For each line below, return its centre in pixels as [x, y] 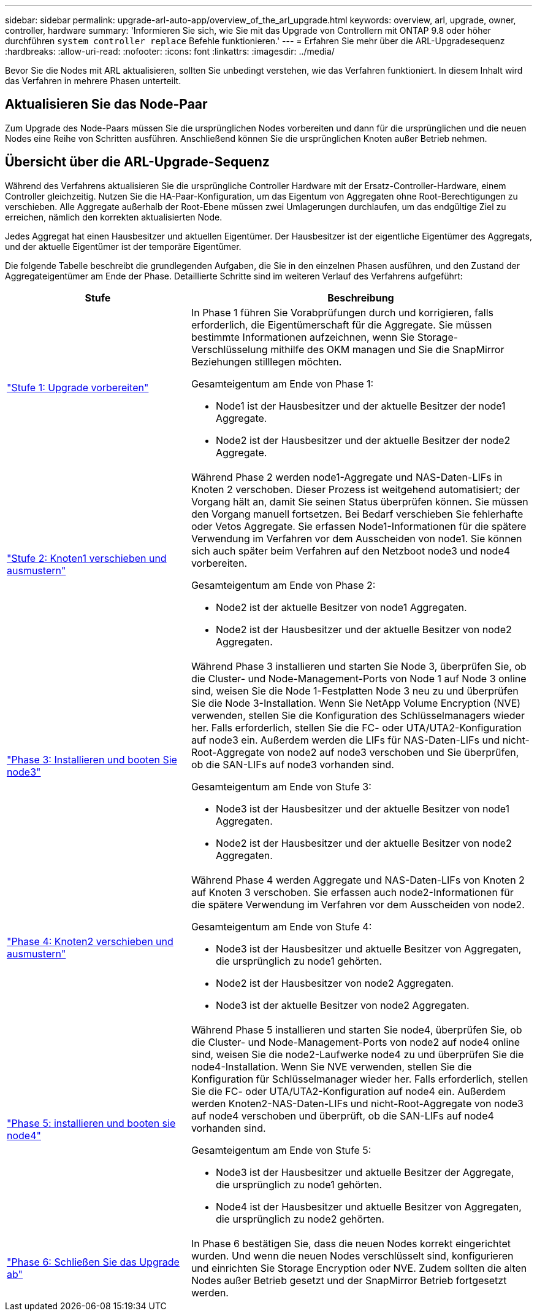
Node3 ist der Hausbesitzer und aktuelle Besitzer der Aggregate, [365, 1172]
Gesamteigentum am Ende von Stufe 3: [281, 786]
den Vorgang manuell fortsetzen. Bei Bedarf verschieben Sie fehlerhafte [357, 514]
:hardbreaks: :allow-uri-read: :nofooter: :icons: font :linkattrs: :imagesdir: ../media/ [170, 51]
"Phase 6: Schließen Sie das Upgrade [93, 1262]
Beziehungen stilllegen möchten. [266, 361]
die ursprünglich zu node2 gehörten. [300, 1219]
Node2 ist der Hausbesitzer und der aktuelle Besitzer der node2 [363, 440]
